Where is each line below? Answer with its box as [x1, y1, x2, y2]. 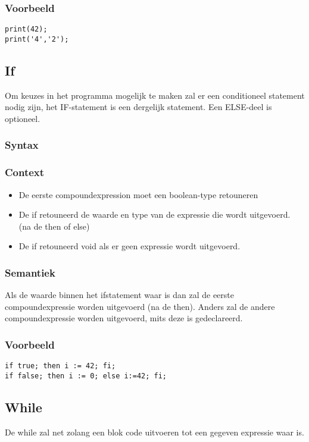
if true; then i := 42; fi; [5, 362, 116, 371]
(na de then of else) [18, 220, 90, 232]
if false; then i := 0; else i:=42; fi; [5, 371, 167, 380]
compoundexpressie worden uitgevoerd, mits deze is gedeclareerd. [5, 312, 243, 324]
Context [5, 165, 45, 180]
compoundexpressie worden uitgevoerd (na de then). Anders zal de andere [5, 300, 275, 312]
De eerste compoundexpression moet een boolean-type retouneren [18, 188, 258, 200]
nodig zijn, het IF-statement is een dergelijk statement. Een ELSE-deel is [5, 101, 272, 113]
